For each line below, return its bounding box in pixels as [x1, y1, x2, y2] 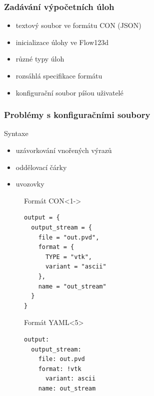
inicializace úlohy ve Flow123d [15, 36, 109, 47]
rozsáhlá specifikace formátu [15, 70, 102, 80]
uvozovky [15, 178, 44, 189]
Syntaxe [4, 128, 28, 138]
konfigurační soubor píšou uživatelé [15, 87, 123, 97]
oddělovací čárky [15, 161, 67, 172]
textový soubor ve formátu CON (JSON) [15, 20, 141, 30]
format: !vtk [38, 365, 81, 372]
